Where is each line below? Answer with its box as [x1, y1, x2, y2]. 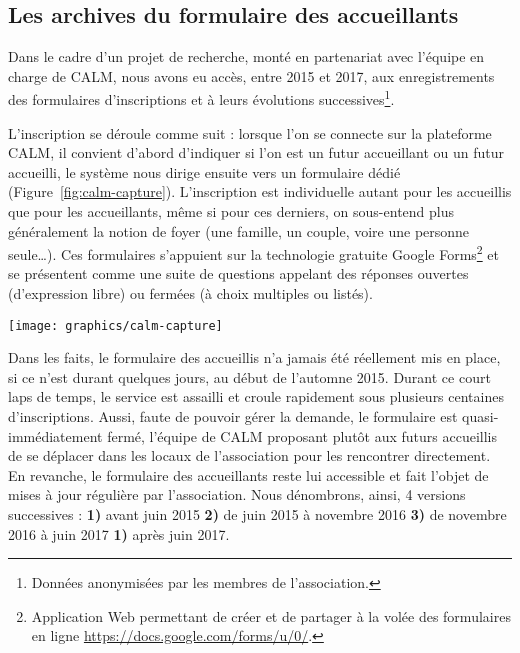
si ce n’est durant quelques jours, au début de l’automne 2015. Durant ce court [8, 366, 491, 387]
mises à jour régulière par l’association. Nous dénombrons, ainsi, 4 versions [8, 484, 466, 505]
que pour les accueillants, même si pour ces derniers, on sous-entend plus [8, 201, 455, 222]
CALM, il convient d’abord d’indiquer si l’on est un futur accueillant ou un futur [8, 142, 505, 163]
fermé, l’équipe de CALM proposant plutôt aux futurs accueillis [107, 425, 498, 446]
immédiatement [8, 425, 103, 446]
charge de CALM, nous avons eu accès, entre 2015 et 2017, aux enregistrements [8, 65, 495, 86]
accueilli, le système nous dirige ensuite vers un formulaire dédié [8, 161, 401, 182]
